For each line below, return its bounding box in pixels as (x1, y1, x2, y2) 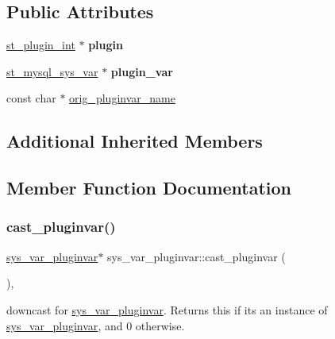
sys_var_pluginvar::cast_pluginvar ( (107, 248, 286, 264)
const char (6, 90, 56, 106)
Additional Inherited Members (6, 129, 263, 153)
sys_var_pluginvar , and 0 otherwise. (6, 317, 185, 333)
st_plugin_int (6, 37, 75, 53)
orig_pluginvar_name (69, 90, 175, 106)
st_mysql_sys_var (6, 63, 98, 79)
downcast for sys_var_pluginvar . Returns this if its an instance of (6, 301, 328, 318)
